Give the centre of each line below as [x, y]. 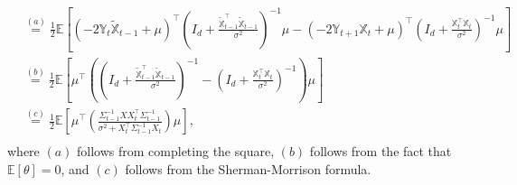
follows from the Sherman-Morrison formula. [248, 169]
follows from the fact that [381, 151]
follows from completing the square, [176, 151]
